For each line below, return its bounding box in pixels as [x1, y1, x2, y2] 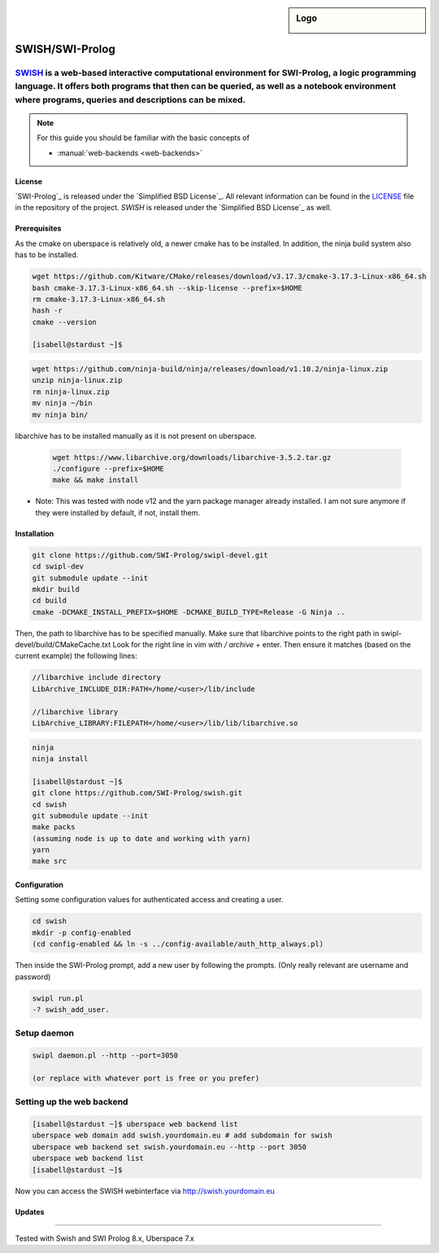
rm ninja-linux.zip [32, 387, 110, 396]
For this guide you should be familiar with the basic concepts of [37, 133, 250, 142]
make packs [32, 822, 76, 832]
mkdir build [32, 585, 80, 594]
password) [15, 971, 51, 981]
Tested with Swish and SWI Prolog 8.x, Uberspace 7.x [15, 1233, 194, 1243]
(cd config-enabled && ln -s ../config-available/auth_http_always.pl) [32, 940, 324, 949]
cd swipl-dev [32, 562, 85, 572]
